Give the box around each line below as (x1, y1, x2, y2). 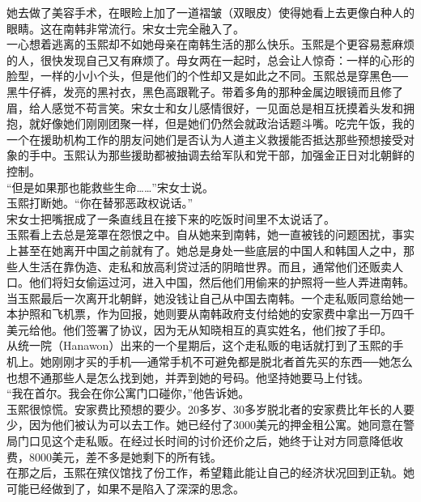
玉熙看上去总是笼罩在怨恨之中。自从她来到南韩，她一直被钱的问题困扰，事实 (6, 226, 415, 243)
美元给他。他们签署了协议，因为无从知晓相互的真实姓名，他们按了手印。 (6, 321, 392, 338)
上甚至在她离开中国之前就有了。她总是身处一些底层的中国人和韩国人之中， (6, 241, 403, 258)
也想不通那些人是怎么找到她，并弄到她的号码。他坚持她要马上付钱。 (6, 368, 369, 385)
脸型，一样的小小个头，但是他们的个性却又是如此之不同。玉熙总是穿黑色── (6, 67, 408, 84)
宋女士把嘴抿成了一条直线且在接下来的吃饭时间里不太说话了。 (6, 210, 335, 227)
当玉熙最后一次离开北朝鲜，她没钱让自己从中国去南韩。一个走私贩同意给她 (6, 289, 403, 306)
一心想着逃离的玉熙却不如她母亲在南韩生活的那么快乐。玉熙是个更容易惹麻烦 (6, 36, 415, 53)
